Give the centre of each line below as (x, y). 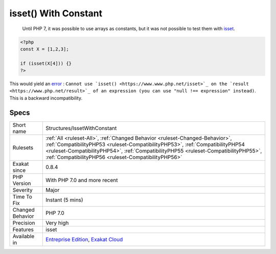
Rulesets (23, 147)
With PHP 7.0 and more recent (82, 180)
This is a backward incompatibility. (46, 98)
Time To (22, 196)
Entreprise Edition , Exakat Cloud (84, 239)
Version (22, 183)
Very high (57, 223)
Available (24, 236)
